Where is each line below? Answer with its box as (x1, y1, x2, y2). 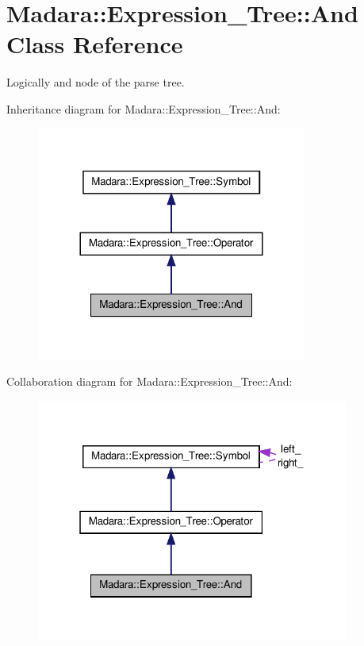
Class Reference (6, 28, 183, 60)
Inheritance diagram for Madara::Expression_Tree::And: (6, 100, 281, 117)
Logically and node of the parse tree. (6, 74, 185, 90)
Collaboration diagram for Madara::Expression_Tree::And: (6, 373, 293, 390)
